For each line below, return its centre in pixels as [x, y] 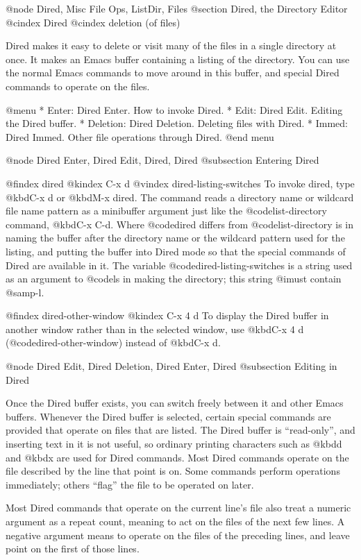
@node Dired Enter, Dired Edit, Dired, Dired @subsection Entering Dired [162, 160]
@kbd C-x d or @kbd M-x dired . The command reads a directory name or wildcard [180, 197]
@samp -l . [25, 292]
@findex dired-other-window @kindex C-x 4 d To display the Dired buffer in [167, 315]
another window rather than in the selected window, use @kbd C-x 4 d [155, 329]
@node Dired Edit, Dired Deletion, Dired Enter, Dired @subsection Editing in [171, 366]
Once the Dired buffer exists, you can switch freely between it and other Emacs [175, 403]
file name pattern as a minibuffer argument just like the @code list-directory [166, 211]
